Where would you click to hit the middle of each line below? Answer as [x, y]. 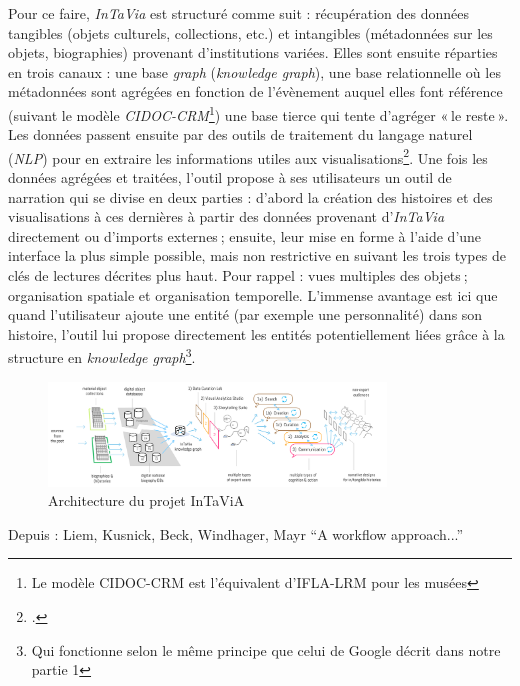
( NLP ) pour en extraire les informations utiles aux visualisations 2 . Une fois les [248, 156]
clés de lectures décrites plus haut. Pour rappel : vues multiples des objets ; [238, 275]
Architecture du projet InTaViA [146, 500]
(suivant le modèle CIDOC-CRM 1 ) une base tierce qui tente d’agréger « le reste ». [258, 113]
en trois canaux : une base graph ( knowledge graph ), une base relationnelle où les [254, 71]
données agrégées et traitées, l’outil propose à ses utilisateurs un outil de [230, 177]
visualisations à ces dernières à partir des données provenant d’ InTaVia [226, 216]
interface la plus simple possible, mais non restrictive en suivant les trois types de [257, 255]
